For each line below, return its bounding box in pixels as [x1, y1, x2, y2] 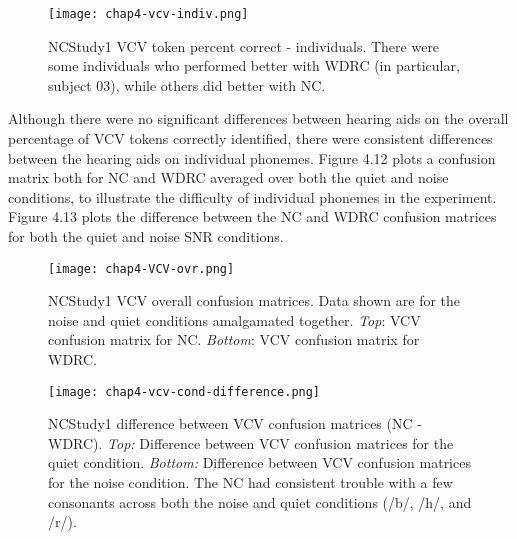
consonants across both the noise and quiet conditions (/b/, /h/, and [48, 491, 472, 512]
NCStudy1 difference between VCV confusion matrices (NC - [48, 413, 422, 434]
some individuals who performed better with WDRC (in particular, [48, 55, 460, 76]
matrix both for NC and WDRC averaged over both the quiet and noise [8, 167, 449, 188]
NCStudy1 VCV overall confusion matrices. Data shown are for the [48, 290, 461, 311]
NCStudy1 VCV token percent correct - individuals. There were [48, 35, 440, 56]
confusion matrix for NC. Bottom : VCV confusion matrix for [48, 329, 420, 350]
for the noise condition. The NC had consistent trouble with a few [48, 472, 453, 493]
